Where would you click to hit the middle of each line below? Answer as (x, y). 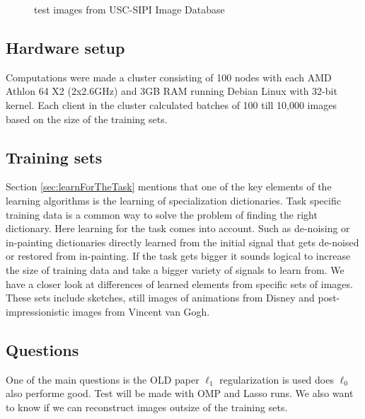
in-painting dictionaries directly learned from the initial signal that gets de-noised (182, 242)
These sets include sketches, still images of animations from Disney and (160, 298)
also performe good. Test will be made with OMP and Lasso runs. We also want (180, 393)
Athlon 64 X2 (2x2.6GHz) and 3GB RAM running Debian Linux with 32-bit (172, 91)
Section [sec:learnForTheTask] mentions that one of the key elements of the (169, 186)
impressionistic (37, 311)
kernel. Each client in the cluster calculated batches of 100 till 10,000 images (171, 104)
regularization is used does (277, 379)
